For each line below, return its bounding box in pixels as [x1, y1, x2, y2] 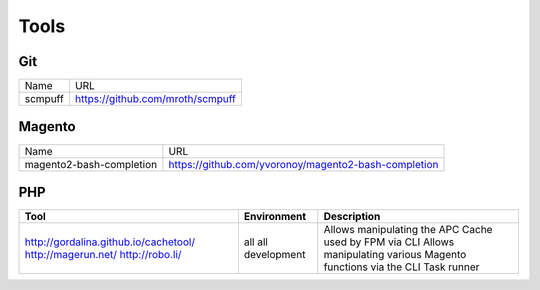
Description [323, 210, 381, 224]
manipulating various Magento [323, 248, 467, 262]
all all [243, 235, 269, 249]
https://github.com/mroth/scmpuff [75, 92, 237, 106]
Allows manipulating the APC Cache [323, 223, 493, 237]
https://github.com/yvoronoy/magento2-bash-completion [168, 157, 439, 171]
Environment [243, 210, 307, 224]
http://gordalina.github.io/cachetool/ [24, 235, 195, 249]
